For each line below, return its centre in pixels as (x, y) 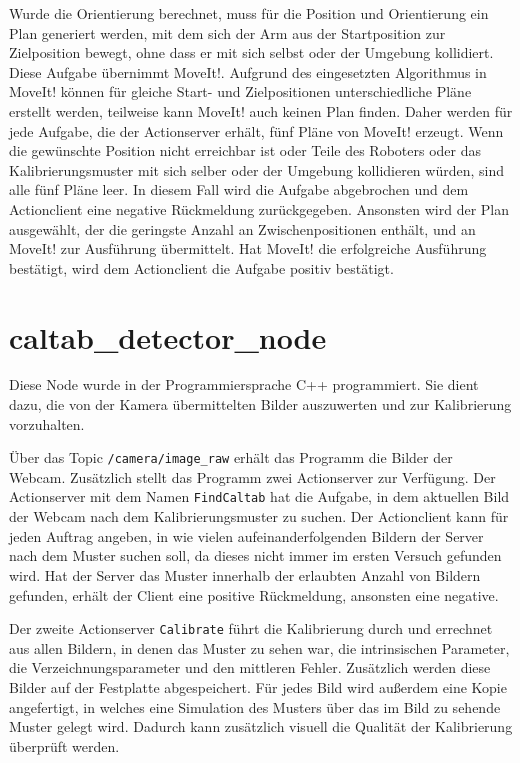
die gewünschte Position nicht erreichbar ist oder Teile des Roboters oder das (245, 150)
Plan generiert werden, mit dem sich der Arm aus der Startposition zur (227, 32)
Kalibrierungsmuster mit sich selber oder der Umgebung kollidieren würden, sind (257, 169)
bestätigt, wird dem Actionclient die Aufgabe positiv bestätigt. (201, 267)
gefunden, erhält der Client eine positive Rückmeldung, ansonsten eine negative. (254, 594)
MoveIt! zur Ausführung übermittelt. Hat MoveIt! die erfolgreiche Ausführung (248, 248)
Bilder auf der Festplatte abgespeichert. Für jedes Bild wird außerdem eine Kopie (258, 686)
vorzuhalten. (47, 423)
